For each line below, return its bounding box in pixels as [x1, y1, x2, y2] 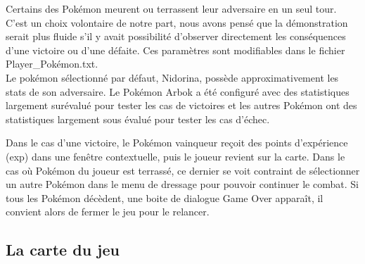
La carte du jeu [6, 239, 120, 260]
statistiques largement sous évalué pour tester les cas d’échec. [6, 111, 270, 126]
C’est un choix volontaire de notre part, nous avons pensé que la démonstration [6, 15, 348, 30]
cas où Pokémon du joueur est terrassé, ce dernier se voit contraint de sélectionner [6, 163, 360, 177]
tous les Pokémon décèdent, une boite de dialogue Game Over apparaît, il [6, 190, 324, 205]
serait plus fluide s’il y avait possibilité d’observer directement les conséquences [6, 29, 346, 44]
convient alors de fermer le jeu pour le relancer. [6, 204, 210, 219]
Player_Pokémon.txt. [6, 56, 98, 71]
